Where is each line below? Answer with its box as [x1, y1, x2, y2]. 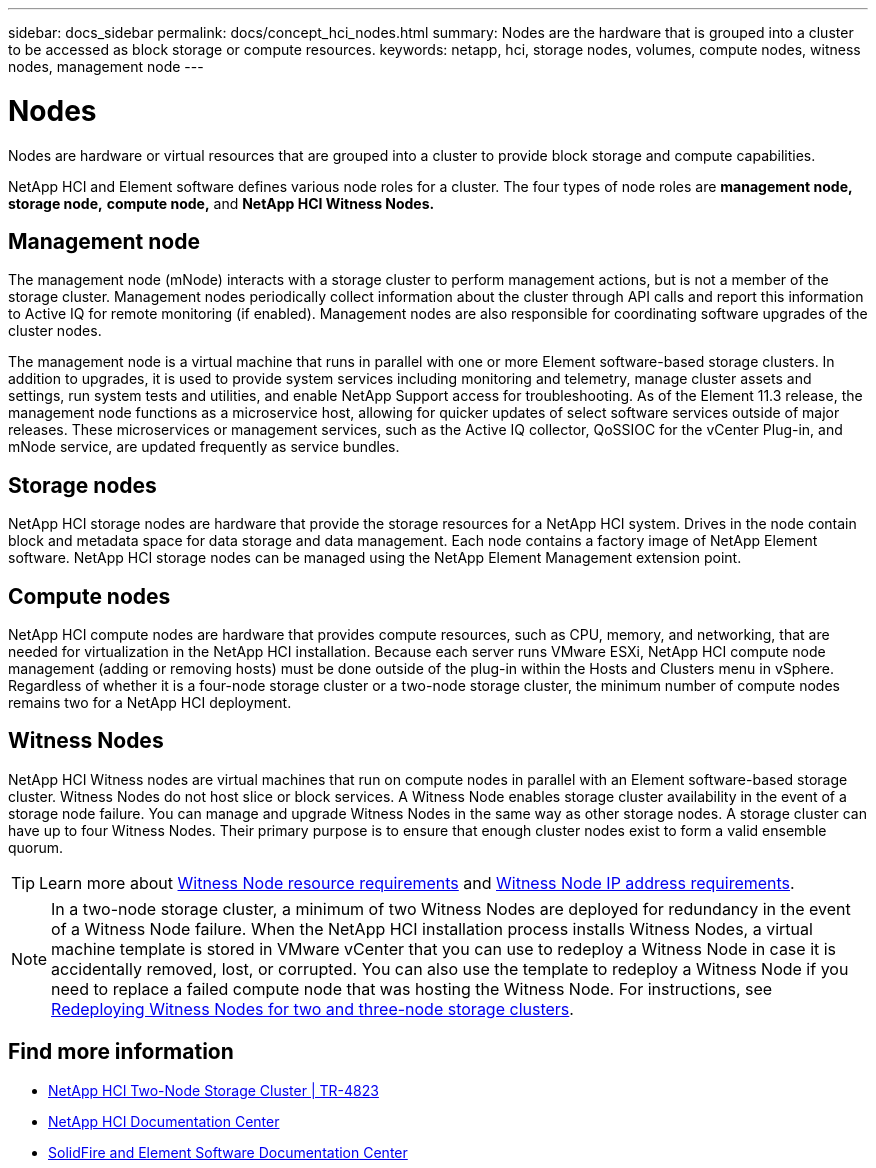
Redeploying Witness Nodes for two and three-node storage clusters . [51, 998, 574, 1019]
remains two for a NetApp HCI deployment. [8, 694, 292, 712]
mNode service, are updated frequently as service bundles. [8, 438, 400, 456]
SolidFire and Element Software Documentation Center [48, 1143, 408, 1161]
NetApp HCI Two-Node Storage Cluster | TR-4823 [48, 1081, 379, 1099]
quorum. [8, 838, 64, 856]
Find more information [8, 1039, 234, 1065]
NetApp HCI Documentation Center [48, 1112, 280, 1130]
